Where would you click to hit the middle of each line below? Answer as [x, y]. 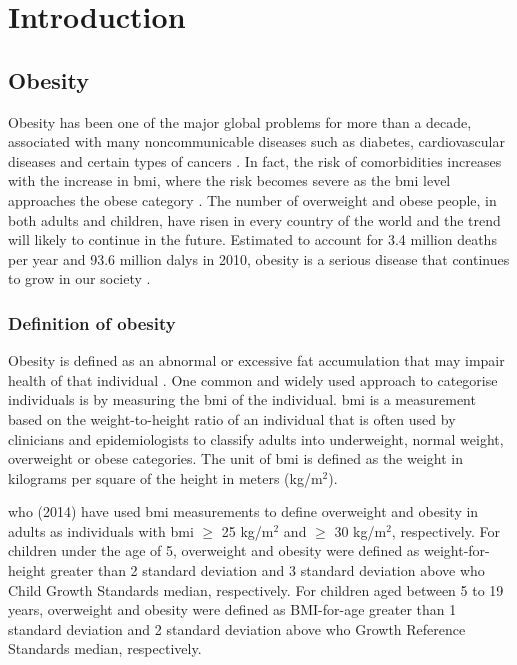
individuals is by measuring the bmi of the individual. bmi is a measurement [242, 399]
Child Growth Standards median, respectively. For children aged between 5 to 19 [256, 589]
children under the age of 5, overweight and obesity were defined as [214, 550]
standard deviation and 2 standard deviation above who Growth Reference [237, 628]
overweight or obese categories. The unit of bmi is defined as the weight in [235, 458]
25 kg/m [247, 530]
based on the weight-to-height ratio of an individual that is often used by [232, 418]
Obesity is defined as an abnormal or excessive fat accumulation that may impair [256, 360]
